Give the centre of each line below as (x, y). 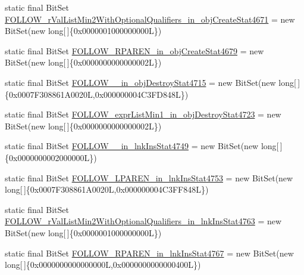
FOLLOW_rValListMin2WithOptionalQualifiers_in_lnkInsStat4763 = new (143, 221)
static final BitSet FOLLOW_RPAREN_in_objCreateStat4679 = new (134, 50)
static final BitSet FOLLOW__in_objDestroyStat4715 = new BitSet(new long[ (151, 82)
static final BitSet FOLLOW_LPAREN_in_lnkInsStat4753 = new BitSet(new (149, 177)
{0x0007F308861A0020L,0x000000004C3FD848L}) (97, 94)
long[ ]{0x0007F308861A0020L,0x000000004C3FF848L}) (107, 189)
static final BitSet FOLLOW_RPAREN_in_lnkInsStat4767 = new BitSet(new (149, 253)
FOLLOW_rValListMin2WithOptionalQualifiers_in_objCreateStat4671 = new (150, 19)
